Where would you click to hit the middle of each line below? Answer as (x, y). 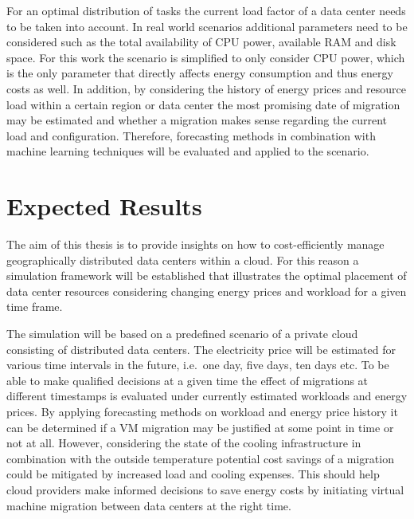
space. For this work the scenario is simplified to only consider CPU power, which (206, 57)
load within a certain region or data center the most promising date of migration (203, 104)
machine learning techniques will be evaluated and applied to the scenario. (188, 151)
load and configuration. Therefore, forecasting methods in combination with (191, 135)
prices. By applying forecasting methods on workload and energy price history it (202, 411)
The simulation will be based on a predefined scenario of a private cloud (182, 334)
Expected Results (104, 206)
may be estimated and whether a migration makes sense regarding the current (197, 120)
